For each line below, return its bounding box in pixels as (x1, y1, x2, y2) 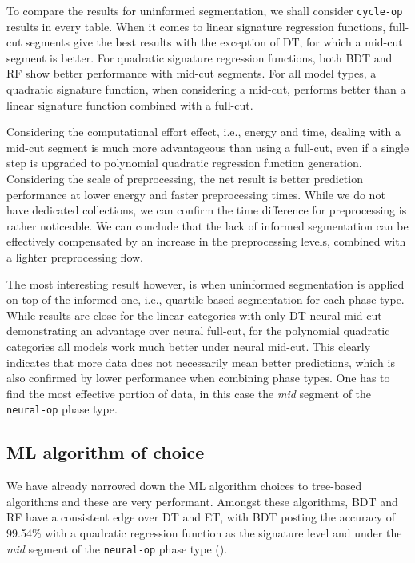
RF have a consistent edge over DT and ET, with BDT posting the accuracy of (6, 509, 395, 525)
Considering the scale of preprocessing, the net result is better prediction (6, 170, 363, 186)
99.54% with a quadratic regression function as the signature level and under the (6, 524, 402, 541)
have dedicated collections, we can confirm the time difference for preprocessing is (6, 202, 407, 218)
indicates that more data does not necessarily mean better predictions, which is (6, 353, 395, 370)
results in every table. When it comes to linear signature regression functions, (6, 18, 386, 34)
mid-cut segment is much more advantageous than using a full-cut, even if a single (6, 138, 409, 155)
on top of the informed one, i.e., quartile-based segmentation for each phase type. (6, 291, 405, 308)
